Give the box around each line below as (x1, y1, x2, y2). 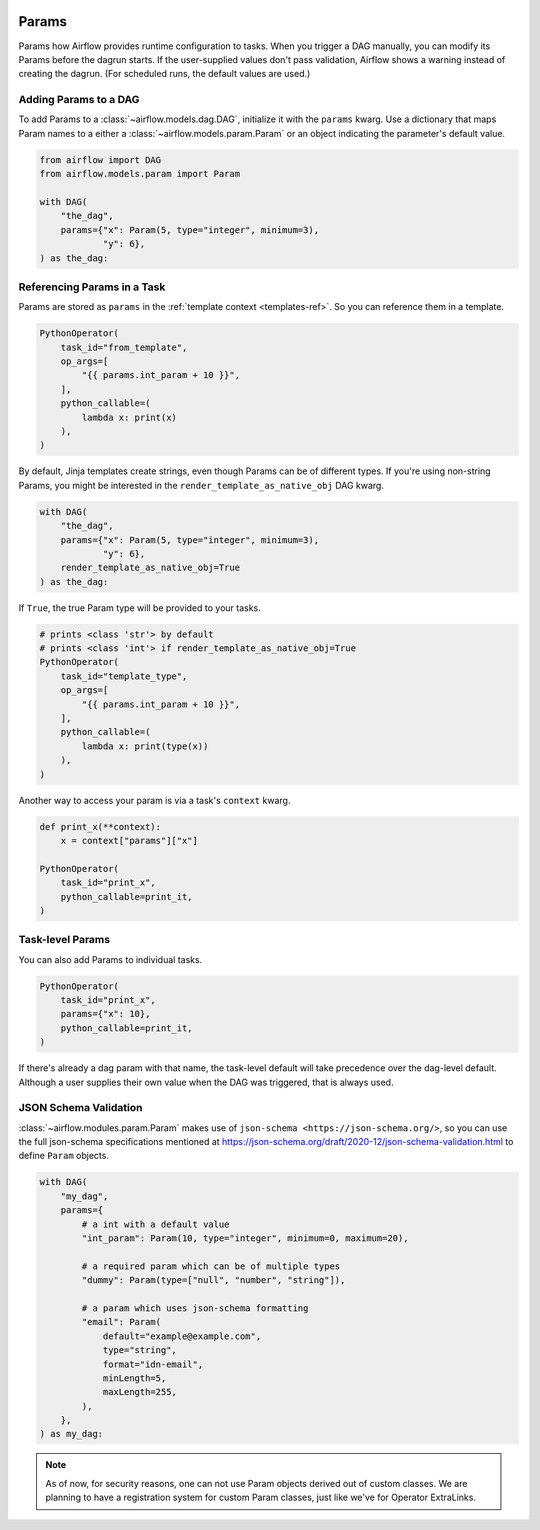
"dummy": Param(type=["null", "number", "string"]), (81, 1275, 346, 1286)
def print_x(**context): (39, 821, 162, 832)
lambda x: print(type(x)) (81, 740, 209, 752)
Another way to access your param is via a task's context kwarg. (18, 794, 291, 806)
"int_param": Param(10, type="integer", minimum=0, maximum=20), (81, 1233, 409, 1244)
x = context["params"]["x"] (60, 835, 199, 846)
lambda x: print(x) (81, 411, 177, 423)
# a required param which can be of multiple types (81, 1260, 341, 1272)
